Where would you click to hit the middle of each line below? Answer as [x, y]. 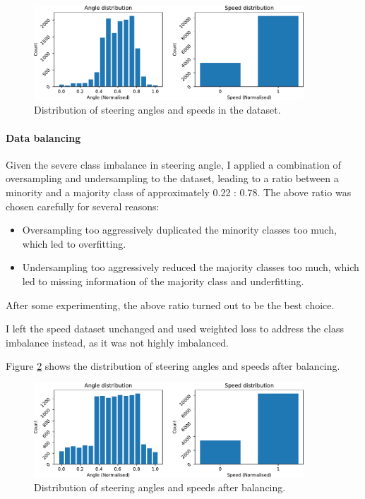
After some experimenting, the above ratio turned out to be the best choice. [170, 305]
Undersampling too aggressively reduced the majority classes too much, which [191, 267]
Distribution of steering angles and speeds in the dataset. [157, 110]
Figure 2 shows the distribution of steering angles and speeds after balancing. [173, 366]
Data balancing [43, 137]
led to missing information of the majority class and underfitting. [163, 281]
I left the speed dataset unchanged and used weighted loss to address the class [175, 329]
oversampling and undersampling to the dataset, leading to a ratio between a [172, 178]
